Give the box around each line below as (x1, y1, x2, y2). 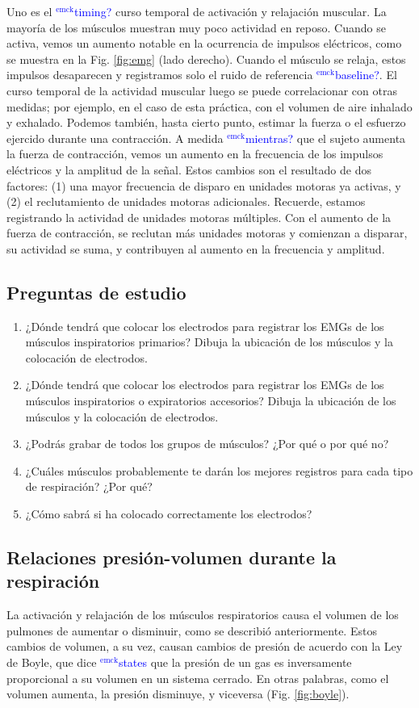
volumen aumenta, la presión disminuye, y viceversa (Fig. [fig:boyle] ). (6, 685, 350, 702)
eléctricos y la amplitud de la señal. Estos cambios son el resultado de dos (6, 161, 371, 178)
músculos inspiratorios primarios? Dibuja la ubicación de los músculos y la (25, 333, 393, 350)
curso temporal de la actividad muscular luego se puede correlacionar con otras (6, 82, 397, 98)
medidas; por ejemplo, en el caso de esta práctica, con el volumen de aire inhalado (6, 98, 413, 115)
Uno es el (6, 3, 52, 19)
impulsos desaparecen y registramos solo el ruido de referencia (6, 66, 313, 83)
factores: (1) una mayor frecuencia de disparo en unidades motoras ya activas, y (6, 177, 401, 194)
